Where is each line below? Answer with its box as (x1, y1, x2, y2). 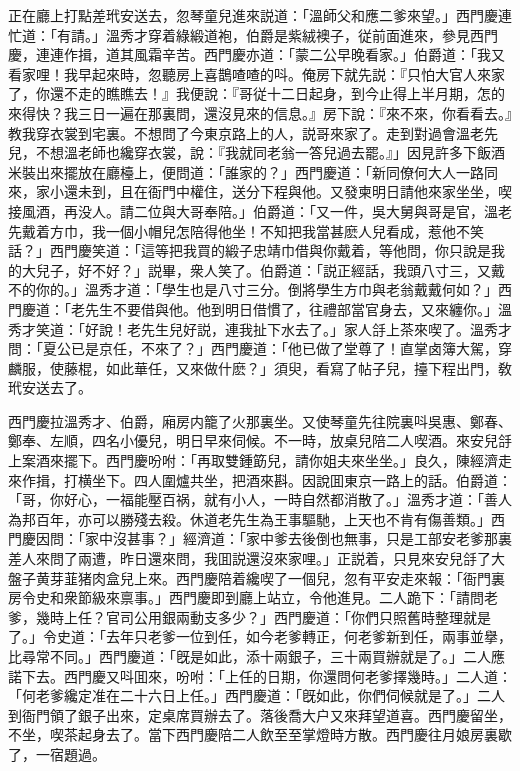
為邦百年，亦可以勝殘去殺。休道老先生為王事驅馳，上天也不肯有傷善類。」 (8, 508, 491, 529)
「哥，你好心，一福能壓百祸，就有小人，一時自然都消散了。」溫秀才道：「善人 (8, 489, 512, 510)
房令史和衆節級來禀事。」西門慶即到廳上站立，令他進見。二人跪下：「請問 (8, 587, 484, 608)
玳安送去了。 (8, 377, 92, 398)
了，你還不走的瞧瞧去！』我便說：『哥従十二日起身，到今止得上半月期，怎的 (8, 83, 505, 104)
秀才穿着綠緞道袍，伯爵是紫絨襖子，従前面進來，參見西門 (119, 24, 498, 45)
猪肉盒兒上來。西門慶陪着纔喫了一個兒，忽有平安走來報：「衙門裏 (77, 567, 505, 588)
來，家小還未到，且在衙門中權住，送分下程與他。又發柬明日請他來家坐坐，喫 (8, 181, 512, 202)
